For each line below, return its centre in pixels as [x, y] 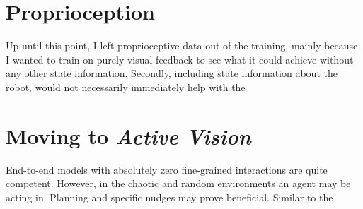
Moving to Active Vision [128, 136]
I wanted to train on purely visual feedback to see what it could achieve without [180, 59]
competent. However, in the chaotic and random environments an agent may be [178, 183]
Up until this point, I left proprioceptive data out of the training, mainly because [182, 46]
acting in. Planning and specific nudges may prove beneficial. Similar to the [169, 197]
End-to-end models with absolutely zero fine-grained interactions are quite [167, 169]
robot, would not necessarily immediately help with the [126, 86]
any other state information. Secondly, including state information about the [172, 73]
